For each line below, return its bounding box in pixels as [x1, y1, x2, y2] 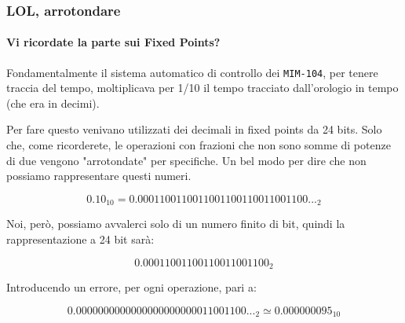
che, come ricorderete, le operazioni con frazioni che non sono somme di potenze [6, 137, 391, 153]
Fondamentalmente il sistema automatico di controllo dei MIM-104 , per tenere [6, 64, 378, 80]
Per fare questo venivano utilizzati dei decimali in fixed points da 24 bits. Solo [6, 121, 382, 138]
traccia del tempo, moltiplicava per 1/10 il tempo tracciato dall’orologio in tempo [6, 79, 399, 96]
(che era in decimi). [6, 94, 100, 111]
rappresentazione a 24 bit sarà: [6, 230, 155, 247]
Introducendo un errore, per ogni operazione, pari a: [6, 278, 257, 295]
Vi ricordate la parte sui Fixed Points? [6, 34, 221, 50]
